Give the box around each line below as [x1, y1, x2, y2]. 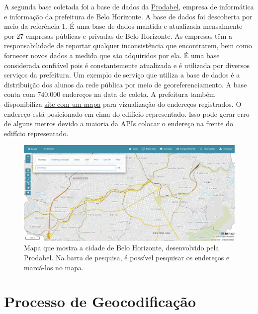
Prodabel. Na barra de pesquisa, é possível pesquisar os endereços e [24, 252, 230, 263]
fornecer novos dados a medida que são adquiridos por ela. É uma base [4, 50, 220, 60]
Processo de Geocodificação [4, 291, 196, 312]
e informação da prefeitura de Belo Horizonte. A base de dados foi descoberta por [4, 11, 253, 21]
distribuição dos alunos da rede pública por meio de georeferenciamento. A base [4, 79, 247, 89]
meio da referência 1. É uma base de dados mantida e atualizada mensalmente [4, 21, 243, 31]
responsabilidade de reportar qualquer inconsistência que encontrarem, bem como [4, 40, 252, 51]
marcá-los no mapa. [24, 262, 84, 272]
